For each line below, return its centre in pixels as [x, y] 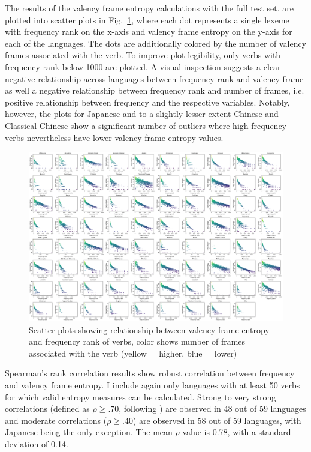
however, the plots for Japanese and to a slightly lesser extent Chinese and [142, 114]
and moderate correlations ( [56, 420]
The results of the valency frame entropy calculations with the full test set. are [149, 8]
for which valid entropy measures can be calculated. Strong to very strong [141, 396]
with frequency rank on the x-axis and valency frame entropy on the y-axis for [149, 32]
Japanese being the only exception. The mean [89, 432]
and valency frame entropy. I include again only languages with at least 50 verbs [153, 385]
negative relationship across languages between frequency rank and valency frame [154, 78]
